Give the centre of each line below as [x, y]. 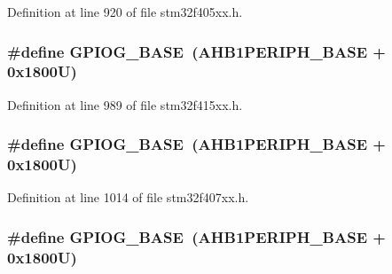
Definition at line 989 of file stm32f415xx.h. [125, 104]
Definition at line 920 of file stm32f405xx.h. [125, 12]
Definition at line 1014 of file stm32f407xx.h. [128, 197]
